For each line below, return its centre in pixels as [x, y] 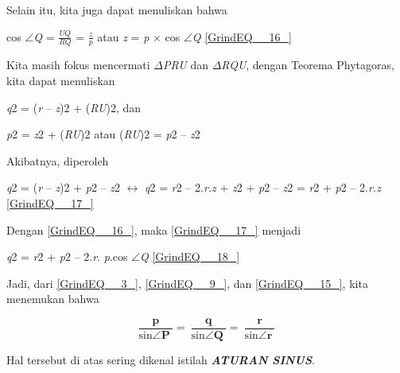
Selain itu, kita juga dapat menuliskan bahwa [117, 10]
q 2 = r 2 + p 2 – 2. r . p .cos [67, 256]
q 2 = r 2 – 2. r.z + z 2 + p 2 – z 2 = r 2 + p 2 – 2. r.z [263, 187]
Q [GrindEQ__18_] [190, 256]
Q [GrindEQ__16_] [242, 36]
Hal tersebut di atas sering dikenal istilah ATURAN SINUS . [161, 360]
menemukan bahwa [53, 299]
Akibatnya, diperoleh [58, 160]
